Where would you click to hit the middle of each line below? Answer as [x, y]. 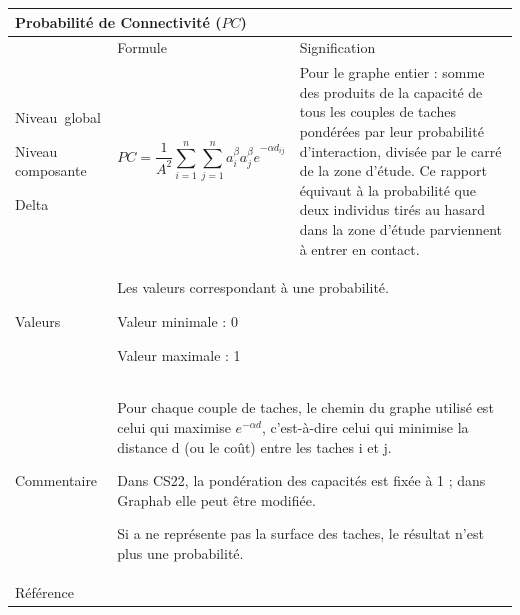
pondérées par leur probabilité [391, 130]
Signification [337, 47]
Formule [142, 47]
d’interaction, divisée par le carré [400, 150]
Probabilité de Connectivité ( [118, 21]
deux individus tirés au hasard [392, 209]
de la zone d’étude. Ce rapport [393, 170]
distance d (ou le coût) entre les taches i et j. [254, 446]
